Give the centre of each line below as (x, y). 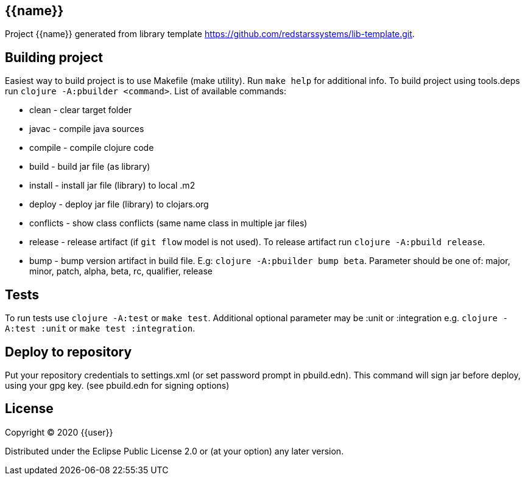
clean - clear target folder (81, 110)
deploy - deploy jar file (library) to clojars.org (119, 204)
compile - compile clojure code (92, 148)
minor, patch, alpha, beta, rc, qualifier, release (121, 271)
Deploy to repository (69, 352)
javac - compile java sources (87, 129)
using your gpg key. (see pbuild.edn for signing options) (117, 385)
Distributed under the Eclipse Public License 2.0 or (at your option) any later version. (174, 451)
